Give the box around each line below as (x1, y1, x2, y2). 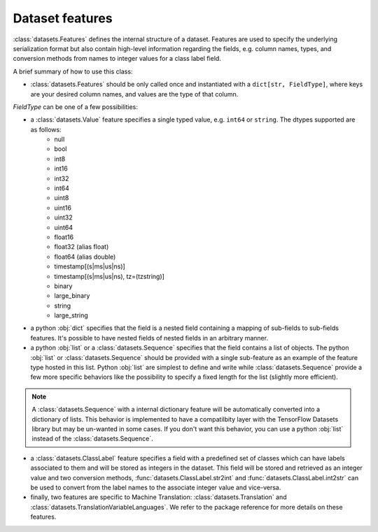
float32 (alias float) (54, 243, 109, 251)
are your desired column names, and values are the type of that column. (30, 89, 239, 98)
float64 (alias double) (54, 252, 116, 261)
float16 (54, 233, 73, 241)
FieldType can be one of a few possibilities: (13, 102, 138, 111)
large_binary (54, 292, 90, 300)
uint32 (54, 213, 73, 222)
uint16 (54, 203, 71, 212)
